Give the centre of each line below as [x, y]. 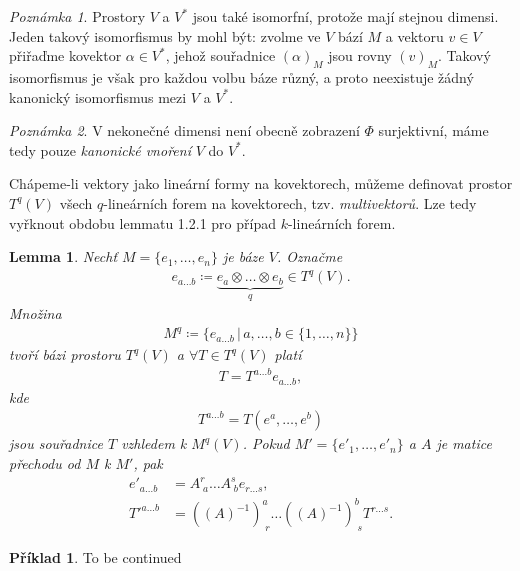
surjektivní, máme [433, 130]
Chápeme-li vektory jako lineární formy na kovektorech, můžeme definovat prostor [261, 183]
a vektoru [414, 35]
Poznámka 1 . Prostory [77, 16]
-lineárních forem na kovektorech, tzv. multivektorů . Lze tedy [290, 202]
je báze [243, 256]
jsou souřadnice [56, 443]
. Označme [309, 256]
